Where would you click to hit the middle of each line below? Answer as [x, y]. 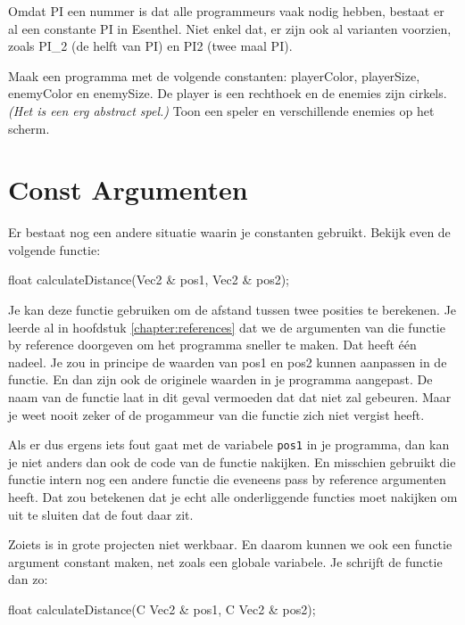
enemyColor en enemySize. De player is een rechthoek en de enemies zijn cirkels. [228, 93]
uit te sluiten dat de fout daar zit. [101, 514]
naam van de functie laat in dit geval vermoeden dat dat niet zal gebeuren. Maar [230, 397]
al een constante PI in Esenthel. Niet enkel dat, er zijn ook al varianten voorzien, [230, 28]
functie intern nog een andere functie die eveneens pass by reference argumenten [227, 479]
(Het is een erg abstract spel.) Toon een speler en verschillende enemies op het [221, 110]
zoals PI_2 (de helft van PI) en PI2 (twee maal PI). [150, 46]
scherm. [29, 128]
